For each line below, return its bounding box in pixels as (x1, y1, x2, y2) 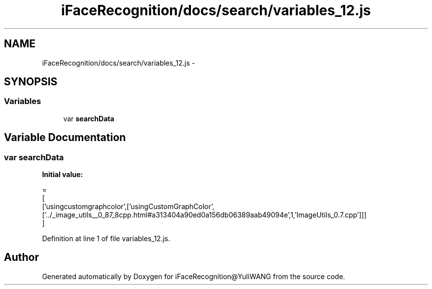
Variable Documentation (4, 131, 126, 144)
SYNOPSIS (4, 75, 58, 88)
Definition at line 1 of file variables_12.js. (42, 234, 170, 243)
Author (4, 251, 39, 264)
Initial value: (42, 170, 83, 179)
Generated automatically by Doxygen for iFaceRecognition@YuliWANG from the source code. (42, 272, 345, 281)
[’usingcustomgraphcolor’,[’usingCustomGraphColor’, (42, 202, 215, 211)
